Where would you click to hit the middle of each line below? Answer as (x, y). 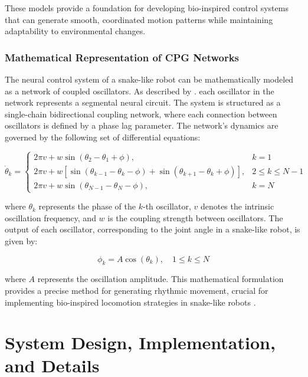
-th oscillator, (167, 206)
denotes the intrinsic (237, 206)
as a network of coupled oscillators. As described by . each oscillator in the (140, 91)
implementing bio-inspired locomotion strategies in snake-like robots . (130, 302)
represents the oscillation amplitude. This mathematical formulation (160, 279)
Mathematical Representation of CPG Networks (122, 57)
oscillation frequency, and (50, 217)
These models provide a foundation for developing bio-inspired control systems (147, 8)
